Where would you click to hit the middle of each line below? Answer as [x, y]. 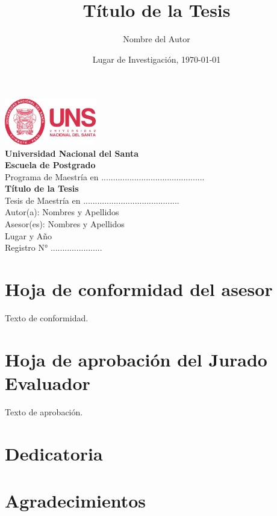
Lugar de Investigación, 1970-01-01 [157, 59]
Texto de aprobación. [44, 411]
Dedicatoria [54, 453]
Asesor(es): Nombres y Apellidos [65, 224]
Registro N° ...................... [54, 247]
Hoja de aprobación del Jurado [136, 359]
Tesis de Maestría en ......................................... [92, 200]
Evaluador [48, 382]
